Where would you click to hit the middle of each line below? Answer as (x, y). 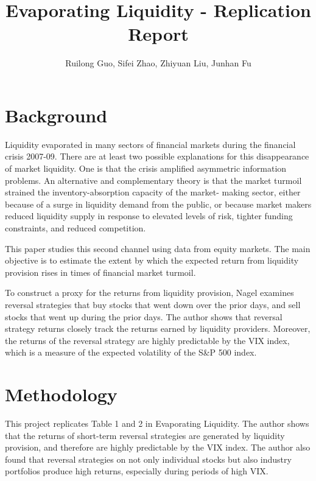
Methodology (61, 394)
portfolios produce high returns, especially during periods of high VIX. (137, 471)
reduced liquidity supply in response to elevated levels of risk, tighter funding (149, 216)
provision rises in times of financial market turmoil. (100, 272)
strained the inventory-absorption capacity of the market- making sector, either (153, 192)
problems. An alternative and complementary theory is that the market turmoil (153, 180)
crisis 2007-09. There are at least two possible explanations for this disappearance (157, 156)
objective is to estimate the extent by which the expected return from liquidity (152, 260)
